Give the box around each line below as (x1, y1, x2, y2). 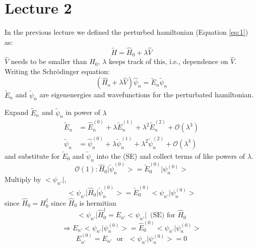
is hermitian (79, 197, 116, 208)
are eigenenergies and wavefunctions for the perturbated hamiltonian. (39, 89, 254, 100)
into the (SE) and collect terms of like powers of (96, 151, 245, 161)
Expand (5, 107, 29, 117)
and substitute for (5, 151, 60, 161)
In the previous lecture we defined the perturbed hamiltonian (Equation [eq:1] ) (5, 27, 248, 37)
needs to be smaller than (11, 56, 87, 67)
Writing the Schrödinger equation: (5, 66, 110, 76)
